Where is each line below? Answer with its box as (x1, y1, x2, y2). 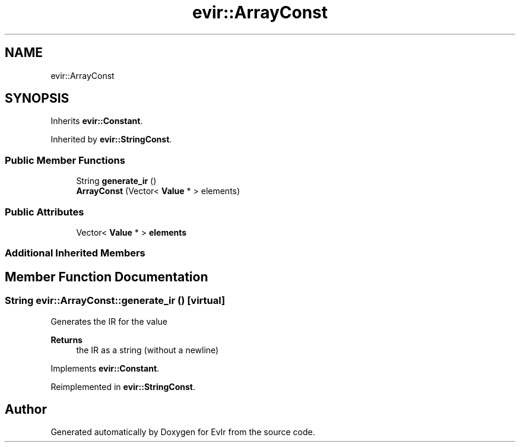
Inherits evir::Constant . (50, 116, 143, 126)
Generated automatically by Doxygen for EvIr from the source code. (50, 427, 315, 438)
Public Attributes (5, 205, 84, 218)
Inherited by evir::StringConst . (50, 134, 172, 145)
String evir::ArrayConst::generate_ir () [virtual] (5, 294, 226, 307)
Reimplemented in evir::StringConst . (50, 381, 195, 392)
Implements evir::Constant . (50, 363, 160, 373)
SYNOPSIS (5, 91, 69, 106)
